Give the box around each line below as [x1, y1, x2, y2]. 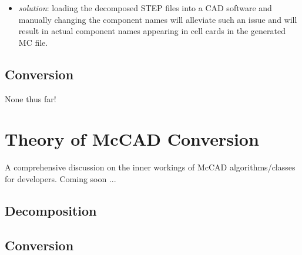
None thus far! [5, 92, 56, 105]
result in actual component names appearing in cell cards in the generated [18, 25, 286, 37]
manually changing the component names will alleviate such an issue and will [18, 13, 297, 25]
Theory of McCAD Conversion [5, 127, 259, 151]
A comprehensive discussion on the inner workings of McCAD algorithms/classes [5, 161, 296, 173]
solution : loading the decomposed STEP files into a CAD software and [18, 2, 272, 14]
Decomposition [5, 201, 97, 219]
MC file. [18, 36, 48, 48]
